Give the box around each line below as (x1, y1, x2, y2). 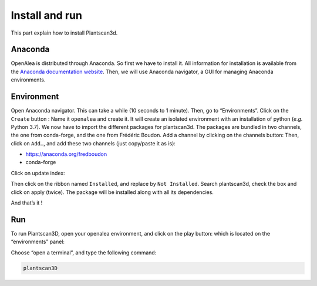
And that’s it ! (11, 199, 43, 206)
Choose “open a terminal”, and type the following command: (11, 249, 157, 256)
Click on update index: (11, 169, 65, 176)
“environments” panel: (11, 238, 65, 246)
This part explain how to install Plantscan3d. (11, 29, 118, 36)
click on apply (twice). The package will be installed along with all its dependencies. (11, 188, 214, 196)
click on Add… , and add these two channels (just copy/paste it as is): (11, 139, 176, 147)
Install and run (11, 9, 82, 22)
